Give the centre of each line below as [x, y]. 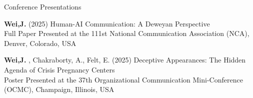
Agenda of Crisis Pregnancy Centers [59, 69]
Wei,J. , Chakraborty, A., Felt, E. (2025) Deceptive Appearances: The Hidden [125, 60]
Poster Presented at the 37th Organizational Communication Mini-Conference [123, 79]
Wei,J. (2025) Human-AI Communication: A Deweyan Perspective [107, 23]
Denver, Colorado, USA [40, 43]
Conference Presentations [43, 6]
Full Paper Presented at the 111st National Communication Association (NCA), [127, 33]
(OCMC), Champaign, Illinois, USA [59, 89]
